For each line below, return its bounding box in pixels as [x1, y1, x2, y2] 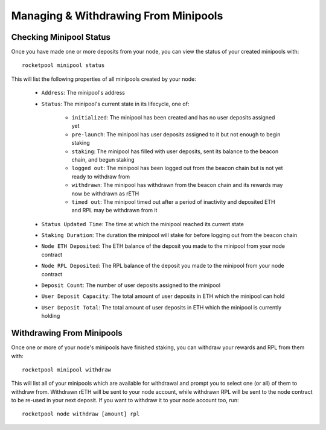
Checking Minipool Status [11, 32, 111, 42]
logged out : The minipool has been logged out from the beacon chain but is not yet [71, 165, 283, 172]
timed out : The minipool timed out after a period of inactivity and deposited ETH [71, 198, 275, 205]
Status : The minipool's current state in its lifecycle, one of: [41, 100, 190, 107]
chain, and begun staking [71, 156, 135, 163]
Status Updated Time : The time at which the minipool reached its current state [41, 220, 245, 227]
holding [41, 312, 60, 320]
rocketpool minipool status [22, 62, 105, 69]
